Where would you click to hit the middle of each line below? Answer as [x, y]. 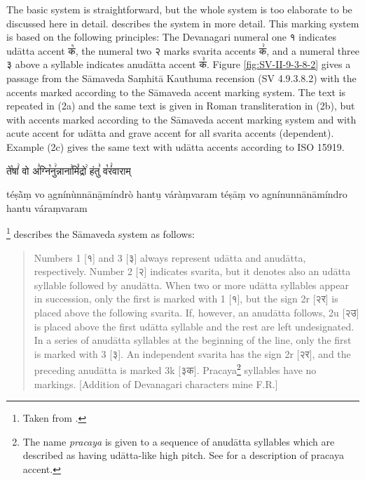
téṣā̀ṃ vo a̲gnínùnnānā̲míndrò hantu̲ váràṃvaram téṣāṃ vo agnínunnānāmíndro [177, 194]
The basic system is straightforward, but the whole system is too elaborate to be [179, 9]
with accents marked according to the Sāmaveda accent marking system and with [181, 119]
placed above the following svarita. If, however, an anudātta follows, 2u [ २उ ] [197, 312]
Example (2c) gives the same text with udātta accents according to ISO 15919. [175, 146]
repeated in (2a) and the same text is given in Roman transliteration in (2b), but [181, 106]
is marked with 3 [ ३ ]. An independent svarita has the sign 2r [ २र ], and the [192, 353]
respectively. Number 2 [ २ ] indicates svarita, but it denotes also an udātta [192, 271]
